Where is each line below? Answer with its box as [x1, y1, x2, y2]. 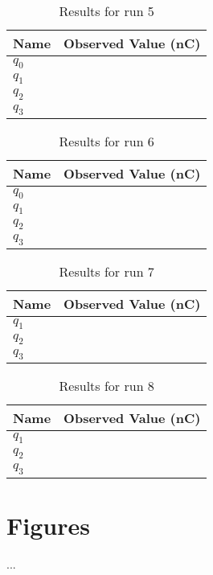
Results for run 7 [59, 261, 154, 281]
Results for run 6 [59, 131, 154, 150]
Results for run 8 [59, 376, 154, 396]
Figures [6, 508, 90, 541]
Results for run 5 [59, 2, 154, 20]
